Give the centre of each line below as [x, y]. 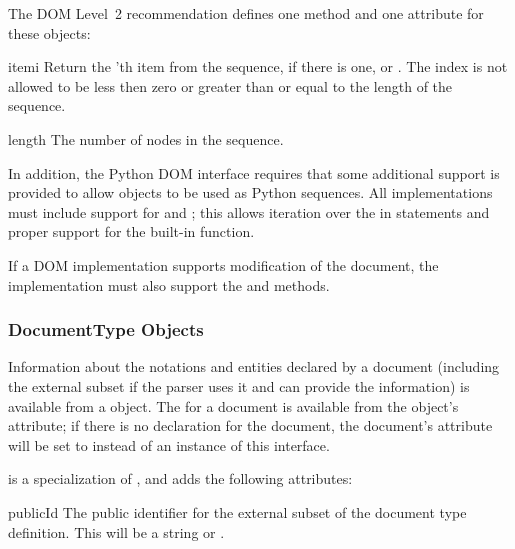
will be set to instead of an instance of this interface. [169, 444]
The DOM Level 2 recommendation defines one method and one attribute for [246, 13]
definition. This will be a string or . [116, 531]
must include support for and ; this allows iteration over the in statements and [249, 211]
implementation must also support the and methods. [169, 284]
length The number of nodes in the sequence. [146, 138]
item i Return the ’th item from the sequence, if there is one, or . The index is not [258, 66]
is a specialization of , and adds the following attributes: [180, 478]
